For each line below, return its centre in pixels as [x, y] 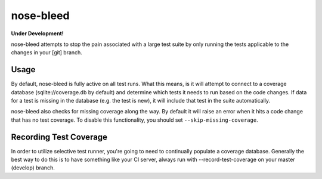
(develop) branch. [33, 168]
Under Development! [37, 33]
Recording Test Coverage [59, 137]
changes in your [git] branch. [47, 53]
